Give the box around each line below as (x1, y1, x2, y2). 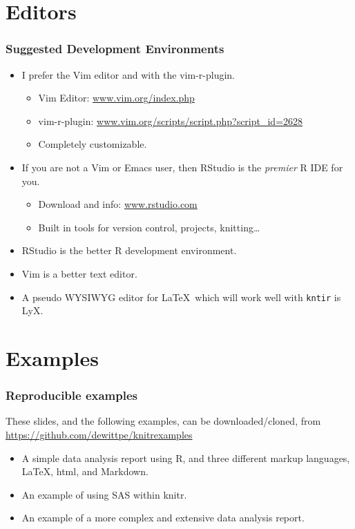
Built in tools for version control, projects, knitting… (38, 220, 260, 234)
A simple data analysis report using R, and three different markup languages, (21, 450, 350, 465)
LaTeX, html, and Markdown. (21, 464, 148, 479)
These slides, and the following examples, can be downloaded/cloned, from (6, 414, 321, 428)
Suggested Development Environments (6, 40, 224, 57)
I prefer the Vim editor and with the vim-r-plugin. (21, 67, 235, 81)
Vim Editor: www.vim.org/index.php (38, 90, 195, 105)
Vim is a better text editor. (21, 266, 137, 280)
